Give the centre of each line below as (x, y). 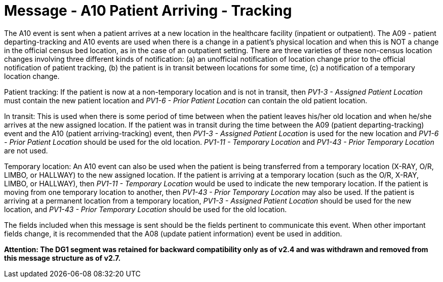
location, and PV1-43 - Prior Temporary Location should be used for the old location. (146, 209)
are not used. (26, 150)
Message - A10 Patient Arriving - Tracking (148, 11)
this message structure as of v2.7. (63, 258)
